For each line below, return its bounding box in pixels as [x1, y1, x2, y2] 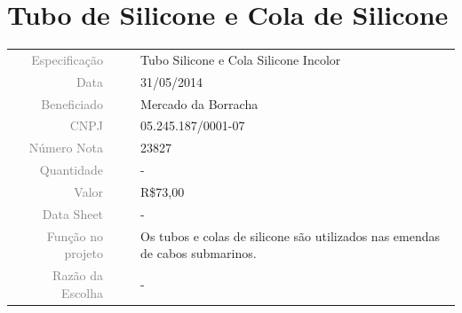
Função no [46, 226, 104, 245]
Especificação [31, 50, 104, 68]
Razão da [52, 266, 104, 285]
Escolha [61, 283, 104, 301]
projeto [64, 244, 104, 262]
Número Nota [28, 138, 104, 157]
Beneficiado [41, 94, 104, 113]
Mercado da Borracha [140, 94, 259, 113]
